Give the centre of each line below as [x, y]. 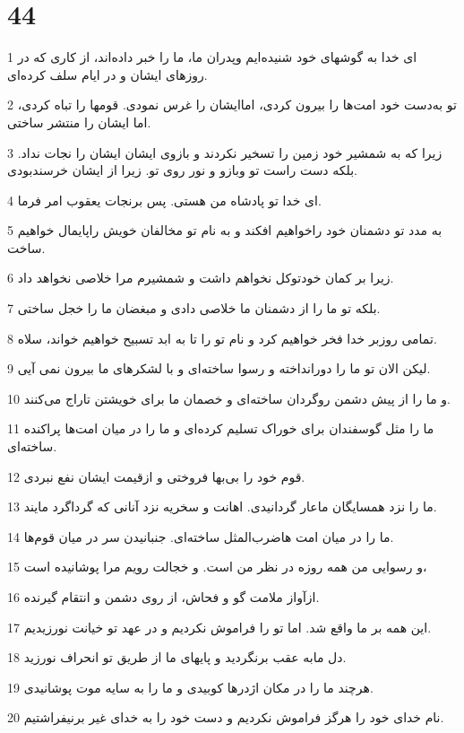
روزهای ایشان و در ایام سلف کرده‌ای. [107, 74]
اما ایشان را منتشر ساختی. [79, 122]
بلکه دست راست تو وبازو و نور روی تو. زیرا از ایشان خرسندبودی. [182, 170]
